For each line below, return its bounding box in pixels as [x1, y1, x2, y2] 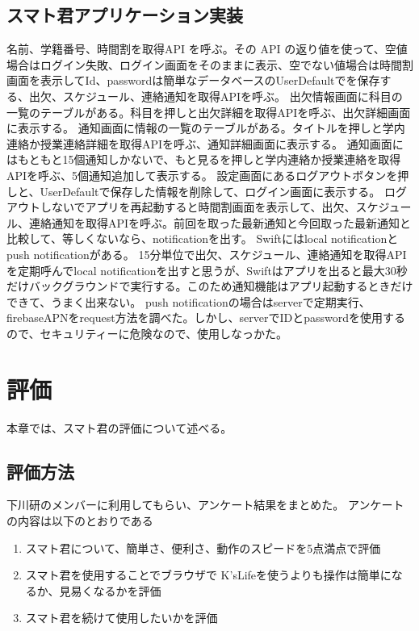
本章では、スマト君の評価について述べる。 [6, 419, 233, 436]
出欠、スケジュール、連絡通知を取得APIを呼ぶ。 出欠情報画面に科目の [28, 87, 403, 104]
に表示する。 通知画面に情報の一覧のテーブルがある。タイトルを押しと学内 [6, 119, 405, 136]
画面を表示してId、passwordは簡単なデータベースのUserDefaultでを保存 [6, 72, 380, 89]
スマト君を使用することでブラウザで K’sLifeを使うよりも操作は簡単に [25, 566, 392, 583]
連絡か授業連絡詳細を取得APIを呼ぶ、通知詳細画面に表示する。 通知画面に [6, 135, 404, 152]
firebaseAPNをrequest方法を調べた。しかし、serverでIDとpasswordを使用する [6, 309, 406, 326]
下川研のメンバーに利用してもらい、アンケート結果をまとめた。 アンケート [6, 496, 404, 513]
